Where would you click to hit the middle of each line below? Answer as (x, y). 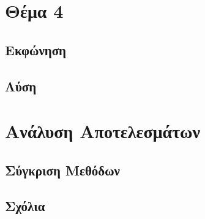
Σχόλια (25, 206)
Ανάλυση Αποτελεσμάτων (103, 131)
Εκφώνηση (36, 49)
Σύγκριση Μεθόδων (62, 170)
